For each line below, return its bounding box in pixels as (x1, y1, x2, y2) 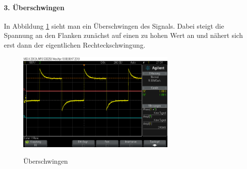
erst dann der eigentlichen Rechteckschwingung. (4, 39, 146, 50)
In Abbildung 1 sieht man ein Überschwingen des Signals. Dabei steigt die (4, 20, 224, 31)
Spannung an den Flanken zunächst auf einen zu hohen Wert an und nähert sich (4, 30, 243, 40)
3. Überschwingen (4, 2, 65, 12)
